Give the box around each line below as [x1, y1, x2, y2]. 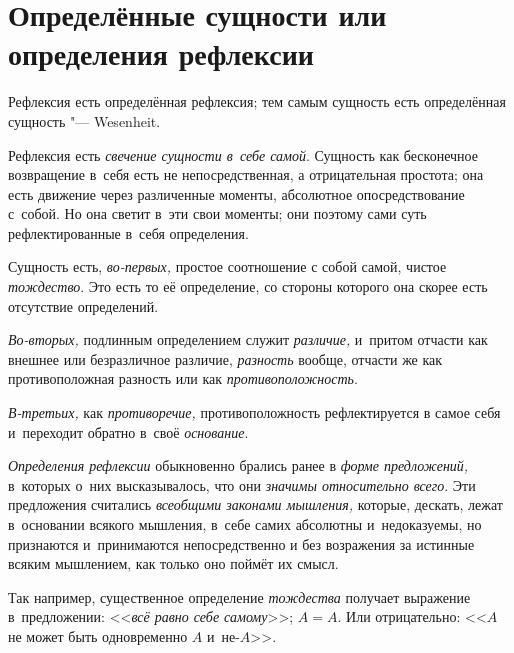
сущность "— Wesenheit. [8, 110, 161, 131]
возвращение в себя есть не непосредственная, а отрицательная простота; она [8, 164, 484, 185]
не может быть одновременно [8, 625, 188, 646]
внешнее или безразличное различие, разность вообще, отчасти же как [8, 348, 443, 369]
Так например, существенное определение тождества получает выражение [8, 586, 471, 607]
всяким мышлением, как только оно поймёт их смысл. [8, 553, 339, 574]
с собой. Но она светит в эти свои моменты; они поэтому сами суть [8, 203, 427, 224]
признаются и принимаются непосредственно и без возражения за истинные [8, 533, 475, 554]
